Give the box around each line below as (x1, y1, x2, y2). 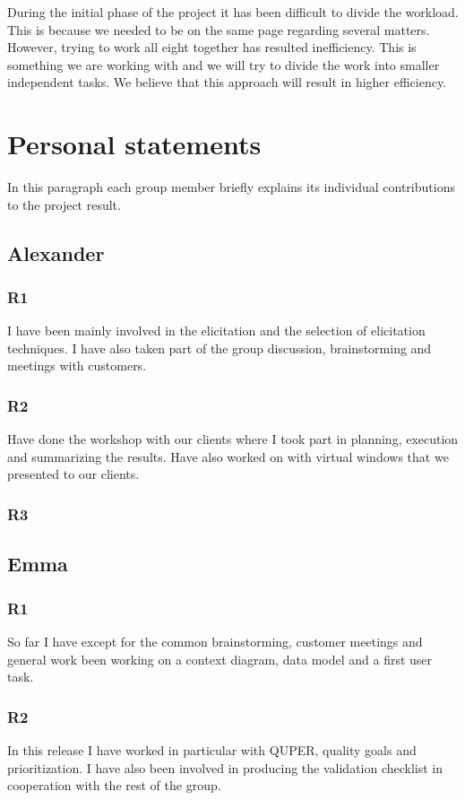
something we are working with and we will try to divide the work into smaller (7, 55, 440, 74)
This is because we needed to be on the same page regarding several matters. (7, 20, 430, 39)
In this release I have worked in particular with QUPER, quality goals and (7, 740, 417, 759)
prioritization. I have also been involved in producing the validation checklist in (7, 758, 443, 777)
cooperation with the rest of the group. (7, 776, 221, 795)
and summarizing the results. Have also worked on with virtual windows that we (7, 447, 449, 465)
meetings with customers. (7, 356, 147, 375)
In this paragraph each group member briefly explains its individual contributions (7, 178, 455, 196)
